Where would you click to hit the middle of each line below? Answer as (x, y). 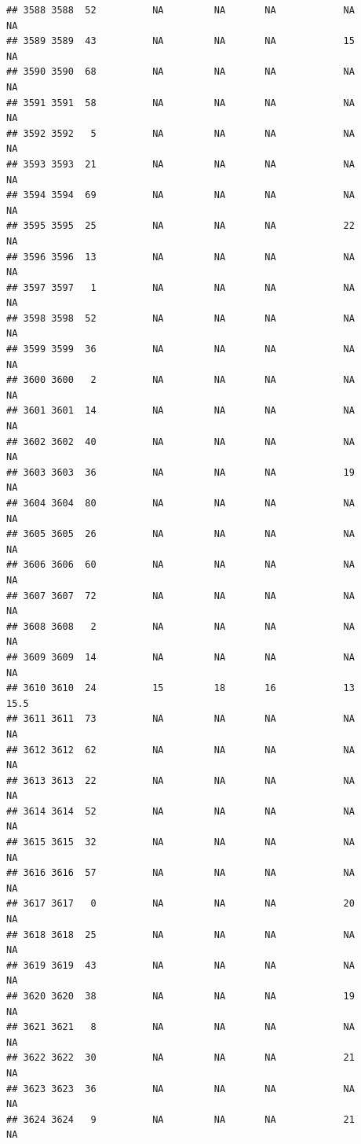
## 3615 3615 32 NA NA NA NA (180, 842)
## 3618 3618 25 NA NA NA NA (180, 934)
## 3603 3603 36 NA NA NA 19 (180, 472)
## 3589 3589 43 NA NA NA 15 (180, 41)
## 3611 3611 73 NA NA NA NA (180, 719)
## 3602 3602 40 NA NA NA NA (180, 441)
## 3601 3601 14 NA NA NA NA (180, 411)
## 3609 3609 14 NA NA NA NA (180, 657)
